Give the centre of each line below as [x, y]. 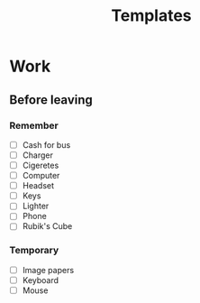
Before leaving [51, 100]
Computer [41, 176]
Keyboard [41, 280]
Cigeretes [41, 165]
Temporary [34, 251]
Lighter [36, 206]
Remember [34, 125]
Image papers [48, 270]
